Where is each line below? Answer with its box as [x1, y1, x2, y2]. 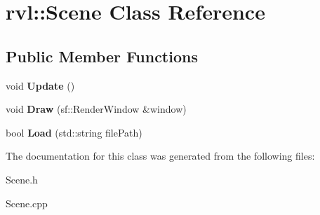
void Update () [6, 78, 75, 92]
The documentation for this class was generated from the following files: [6, 148, 315, 163]
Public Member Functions [6, 45, 198, 67]
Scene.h [6, 172, 38, 186]
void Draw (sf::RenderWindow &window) [6, 102, 187, 116]
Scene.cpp [6, 195, 48, 210]
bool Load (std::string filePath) [6, 125, 142, 139]
